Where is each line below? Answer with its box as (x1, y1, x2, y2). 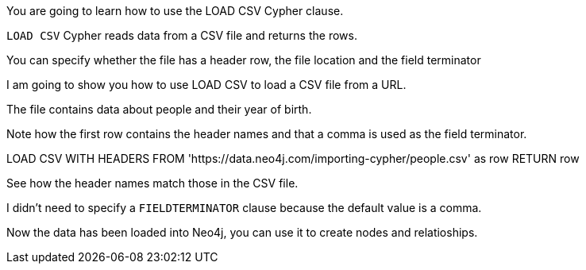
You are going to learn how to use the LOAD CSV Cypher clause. (6, 4, 344, 17)
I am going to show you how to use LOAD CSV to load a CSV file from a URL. (6, 78, 407, 91)
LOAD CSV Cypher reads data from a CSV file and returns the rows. (6, 29, 357, 42)
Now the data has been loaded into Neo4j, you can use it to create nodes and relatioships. (6, 226, 478, 239)
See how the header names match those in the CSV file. (6, 176, 299, 190)
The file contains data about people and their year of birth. (6, 102, 312, 116)
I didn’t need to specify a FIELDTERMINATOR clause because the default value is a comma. (6, 201, 482, 214)
